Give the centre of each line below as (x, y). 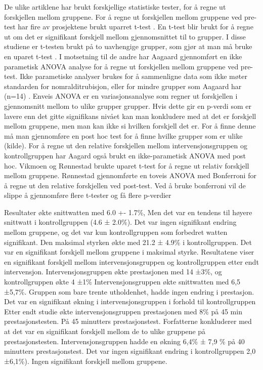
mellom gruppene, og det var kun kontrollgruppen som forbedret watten (116, 232)
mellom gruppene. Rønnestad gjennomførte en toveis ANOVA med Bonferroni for (130, 175)
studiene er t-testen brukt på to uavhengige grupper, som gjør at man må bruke (128, 46)
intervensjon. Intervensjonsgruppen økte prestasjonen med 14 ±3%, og (113, 272)
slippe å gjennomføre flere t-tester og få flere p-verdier (88, 195)
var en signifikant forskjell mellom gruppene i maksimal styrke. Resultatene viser (129, 252)
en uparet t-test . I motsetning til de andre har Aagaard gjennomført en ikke (123, 56)
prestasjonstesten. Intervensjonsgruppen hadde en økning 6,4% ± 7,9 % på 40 (124, 341)
